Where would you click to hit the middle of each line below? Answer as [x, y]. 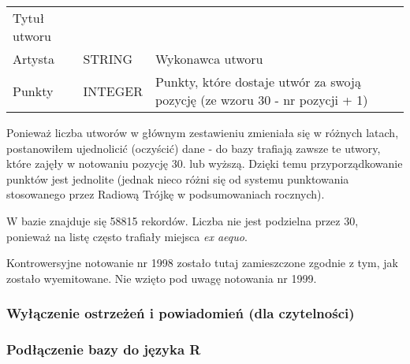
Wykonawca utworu [209, 59]
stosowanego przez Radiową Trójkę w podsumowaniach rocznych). [166, 194]
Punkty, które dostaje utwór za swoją [258, 82]
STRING [108, 59]
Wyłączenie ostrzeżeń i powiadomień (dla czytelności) [181, 313]
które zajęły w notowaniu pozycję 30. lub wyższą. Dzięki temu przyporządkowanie [205, 163]
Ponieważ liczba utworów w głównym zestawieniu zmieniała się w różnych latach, [203, 132]
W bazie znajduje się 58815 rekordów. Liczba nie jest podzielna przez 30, [183, 220]
